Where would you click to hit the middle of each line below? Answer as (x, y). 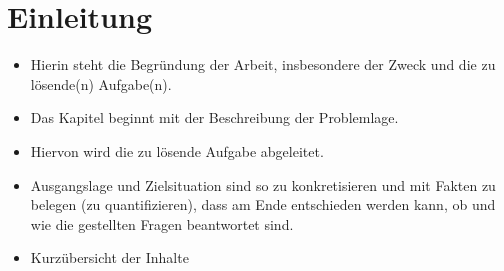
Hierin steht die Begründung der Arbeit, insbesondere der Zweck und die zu (263, 64)
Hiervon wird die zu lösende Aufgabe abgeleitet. (177, 150)
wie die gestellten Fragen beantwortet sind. (162, 223)
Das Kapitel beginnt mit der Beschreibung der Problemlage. (214, 117)
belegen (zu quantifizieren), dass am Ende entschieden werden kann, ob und (263, 204)
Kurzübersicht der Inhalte (109, 257)
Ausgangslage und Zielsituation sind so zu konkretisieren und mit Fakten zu (263, 184)
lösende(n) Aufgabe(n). (101, 83)
